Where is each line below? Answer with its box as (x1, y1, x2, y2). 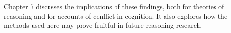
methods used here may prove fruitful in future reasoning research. (4, 20, 202, 30)
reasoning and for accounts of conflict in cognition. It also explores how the (4, 11, 228, 21)
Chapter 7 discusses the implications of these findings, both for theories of (4, 1, 224, 11)
